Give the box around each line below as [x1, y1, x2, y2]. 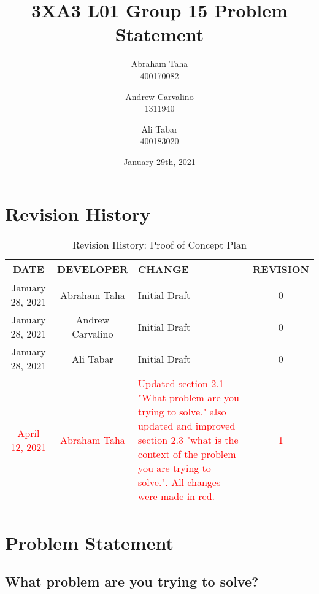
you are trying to [138, 461, 211, 476]
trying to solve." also [138, 404, 226, 419]
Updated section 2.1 [138, 376, 224, 391]
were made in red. [138, 489, 215, 504]
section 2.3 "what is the [138, 433, 239, 447]
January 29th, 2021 [123, 155, 196, 168]
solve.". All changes [138, 475, 221, 490]
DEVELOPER [57, 262, 128, 277]
